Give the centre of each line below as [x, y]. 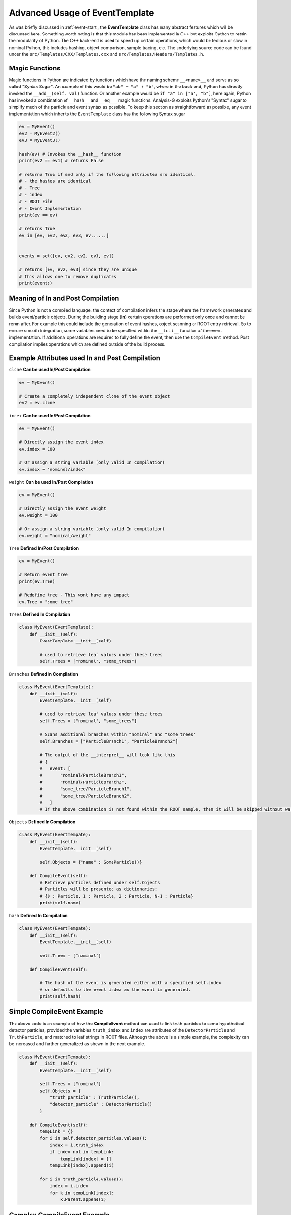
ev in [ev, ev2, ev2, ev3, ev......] [64, 235]
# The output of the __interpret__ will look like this [107, 755]
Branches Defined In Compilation [43, 674]
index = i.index [69, 1186]
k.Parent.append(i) [83, 1199]
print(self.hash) [60, 997]
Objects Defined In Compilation [42, 822]
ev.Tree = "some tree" [46, 602]
